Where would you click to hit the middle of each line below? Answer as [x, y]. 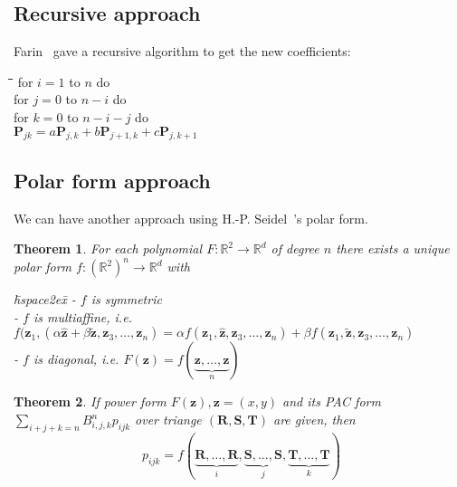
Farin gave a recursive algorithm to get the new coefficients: [182, 51]
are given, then [314, 420]
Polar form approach [112, 180]
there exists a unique [393, 248]
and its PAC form [332, 401]
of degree [295, 248]
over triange [168, 420]
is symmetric [126, 299]
